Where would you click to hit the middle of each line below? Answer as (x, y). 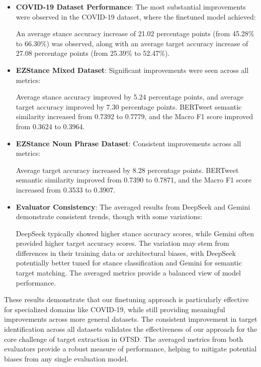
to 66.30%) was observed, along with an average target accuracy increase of (132, 43)
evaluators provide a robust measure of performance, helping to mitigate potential (130, 349)
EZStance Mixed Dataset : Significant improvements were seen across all (132, 70)
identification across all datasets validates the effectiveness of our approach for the (131, 329)
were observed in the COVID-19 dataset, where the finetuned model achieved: (136, 16)
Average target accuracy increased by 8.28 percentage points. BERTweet (127, 170)
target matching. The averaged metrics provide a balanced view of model (128, 273)
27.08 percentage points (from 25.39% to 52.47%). (93, 53)
